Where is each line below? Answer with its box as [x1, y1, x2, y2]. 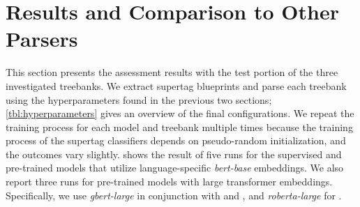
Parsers [6, 24, 78, 53]
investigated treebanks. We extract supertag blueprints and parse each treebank [6, 78, 347, 93]
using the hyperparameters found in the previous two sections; [6, 92, 272, 107]
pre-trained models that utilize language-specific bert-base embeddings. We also [6, 160, 344, 175]
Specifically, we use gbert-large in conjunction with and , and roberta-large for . [6, 187, 342, 202]
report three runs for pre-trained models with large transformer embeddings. [6, 174, 333, 189]
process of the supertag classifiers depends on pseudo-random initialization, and [6, 133, 346, 148]
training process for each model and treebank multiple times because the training [6, 119, 353, 134]
